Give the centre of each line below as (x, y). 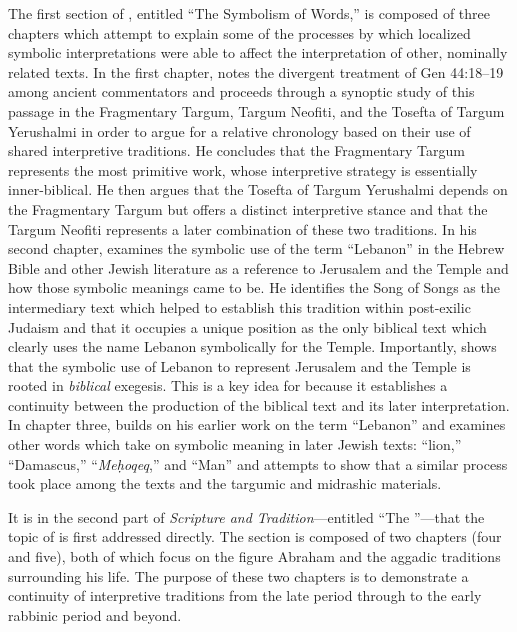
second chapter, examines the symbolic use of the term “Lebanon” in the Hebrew (256, 248)
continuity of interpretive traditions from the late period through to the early (245, 595)
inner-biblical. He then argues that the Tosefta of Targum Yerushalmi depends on (258, 189)
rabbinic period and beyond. (95, 614)
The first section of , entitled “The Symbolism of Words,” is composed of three (249, 13)
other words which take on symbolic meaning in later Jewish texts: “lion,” (235, 444)
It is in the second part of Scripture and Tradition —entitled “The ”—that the (246, 516)
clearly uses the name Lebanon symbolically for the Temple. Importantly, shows (252, 346)
